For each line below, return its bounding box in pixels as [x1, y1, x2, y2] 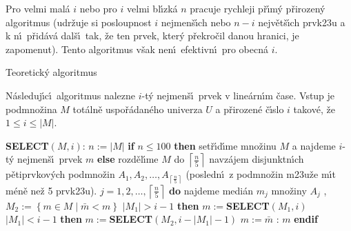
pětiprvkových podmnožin [6, 167, 115, 181]
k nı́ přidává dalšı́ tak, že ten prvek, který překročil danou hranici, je [6, 28, 299, 43]
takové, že [293, 101, 335, 116]
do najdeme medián [169, 183, 253, 197]
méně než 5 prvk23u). [6, 183, 97, 197]
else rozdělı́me [97, 152, 159, 166]
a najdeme [292, 138, 336, 152]
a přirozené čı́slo [215, 101, 284, 116]
